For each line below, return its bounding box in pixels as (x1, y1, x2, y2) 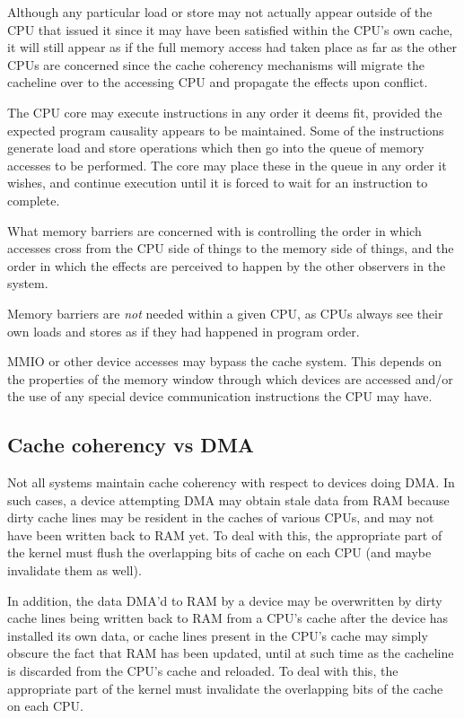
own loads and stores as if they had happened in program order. (7, 321, 360, 340)
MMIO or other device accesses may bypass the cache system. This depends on (7, 352, 442, 371)
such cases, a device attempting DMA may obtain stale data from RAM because (7, 490, 450, 509)
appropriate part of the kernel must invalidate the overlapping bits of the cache (7, 679, 443, 697)
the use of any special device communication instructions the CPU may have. (7, 387, 433, 406)
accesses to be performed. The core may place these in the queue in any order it (7, 155, 447, 174)
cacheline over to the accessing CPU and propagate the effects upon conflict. (7, 73, 428, 92)
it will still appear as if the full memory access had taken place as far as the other (7, 38, 458, 57)
